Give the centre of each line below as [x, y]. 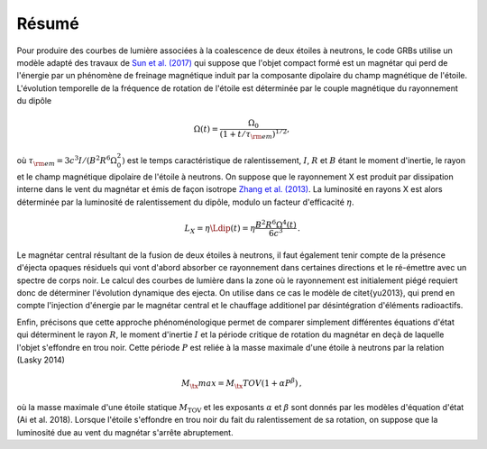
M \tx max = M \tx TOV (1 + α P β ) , [241, 384]
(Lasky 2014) [41, 360]
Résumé [48, 23]
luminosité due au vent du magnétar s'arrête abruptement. [125, 432]
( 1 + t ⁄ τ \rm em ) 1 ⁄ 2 [253, 134]
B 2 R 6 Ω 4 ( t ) [276, 224]
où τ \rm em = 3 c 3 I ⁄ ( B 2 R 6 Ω [67, 161]
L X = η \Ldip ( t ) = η [220, 229]
